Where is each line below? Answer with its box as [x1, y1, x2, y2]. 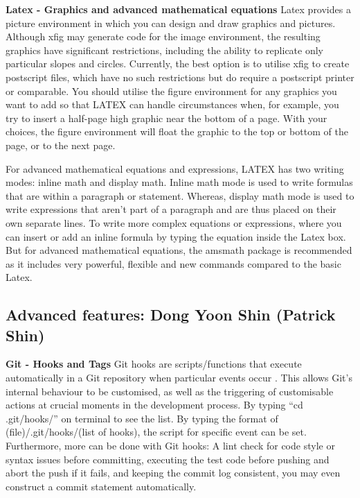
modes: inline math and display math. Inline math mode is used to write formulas [6, 175, 353, 189]
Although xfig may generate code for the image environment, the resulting [6, 29, 321, 44]
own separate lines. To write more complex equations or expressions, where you [6, 215, 342, 230]
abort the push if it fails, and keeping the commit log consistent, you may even [6, 465, 341, 480]
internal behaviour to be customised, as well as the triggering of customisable [6, 384, 334, 398]
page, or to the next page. [6, 137, 116, 152]
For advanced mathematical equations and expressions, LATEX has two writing [6, 161, 344, 175]
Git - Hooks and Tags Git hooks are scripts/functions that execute [6, 357, 302, 371]
